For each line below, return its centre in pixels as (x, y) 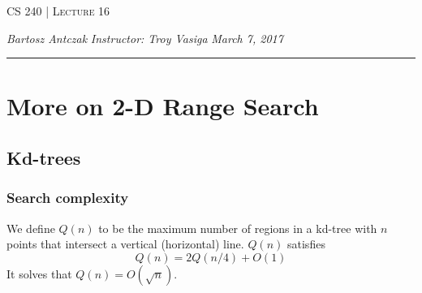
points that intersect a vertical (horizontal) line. (125, 244)
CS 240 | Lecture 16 (58, 11)
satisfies (306, 244)
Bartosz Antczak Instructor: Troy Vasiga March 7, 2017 (145, 38)
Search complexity (68, 198)
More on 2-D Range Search (163, 106)
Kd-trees (44, 157)
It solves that (39, 273)
